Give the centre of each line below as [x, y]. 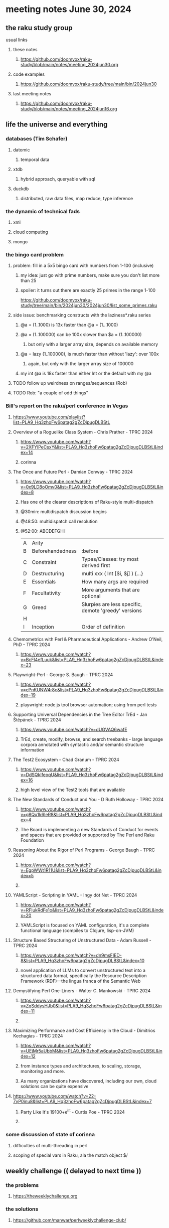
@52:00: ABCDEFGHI [43, 531]
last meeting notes [32, 94]
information [32, 750]
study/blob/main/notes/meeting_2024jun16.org [69, 109]
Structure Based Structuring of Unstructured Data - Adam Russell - [82, 940]
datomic [21, 149]
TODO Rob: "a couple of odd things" [50, 393]
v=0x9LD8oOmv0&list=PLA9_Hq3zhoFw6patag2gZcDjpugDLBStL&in [92, 487]
